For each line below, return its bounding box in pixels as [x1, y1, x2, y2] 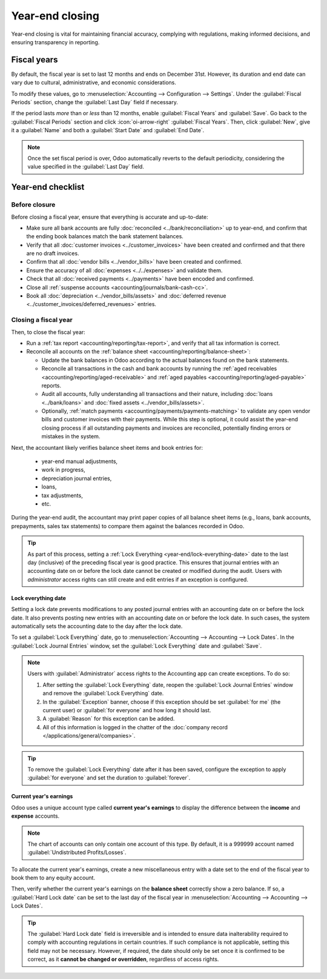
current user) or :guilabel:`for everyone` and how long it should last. [42, 707, 211, 714]
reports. [41, 382, 62, 389]
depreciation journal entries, [41, 475, 112, 482]
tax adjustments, [41, 492, 83, 499]
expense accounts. [11, 812, 60, 820]
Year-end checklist [11, 182, 85, 192]
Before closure [11, 201, 56, 209]
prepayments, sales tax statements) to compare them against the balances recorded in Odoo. [11, 522, 245, 530]
